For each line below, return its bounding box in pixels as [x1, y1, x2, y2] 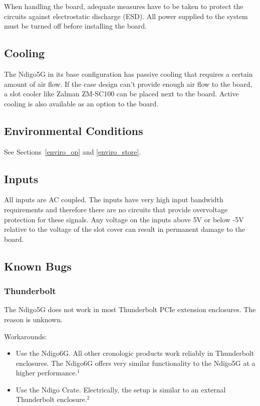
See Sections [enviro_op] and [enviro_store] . [4, 146, 141, 157]
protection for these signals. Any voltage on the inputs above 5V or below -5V [4, 214, 244, 224]
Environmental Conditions [4, 122, 143, 138]
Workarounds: [4, 331, 47, 341]
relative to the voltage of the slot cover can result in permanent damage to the [4, 224, 245, 234]
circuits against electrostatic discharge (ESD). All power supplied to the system [4, 11, 248, 21]
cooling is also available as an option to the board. [4, 98, 159, 108]
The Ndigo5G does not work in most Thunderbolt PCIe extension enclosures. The [4, 304, 256, 315]
